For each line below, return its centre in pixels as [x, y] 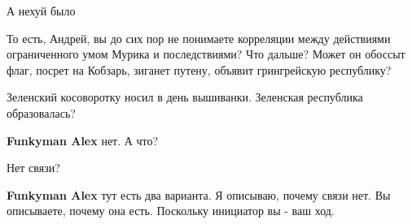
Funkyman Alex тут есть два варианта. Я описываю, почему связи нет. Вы [199, 194]
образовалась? [41, 112]
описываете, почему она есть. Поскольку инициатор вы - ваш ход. [171, 211]
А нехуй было [41, 11]
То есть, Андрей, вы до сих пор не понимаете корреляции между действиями [199, 38]
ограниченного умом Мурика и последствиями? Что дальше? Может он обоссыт [206, 54]
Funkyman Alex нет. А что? [83, 140]
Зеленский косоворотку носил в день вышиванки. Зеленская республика [185, 97]
